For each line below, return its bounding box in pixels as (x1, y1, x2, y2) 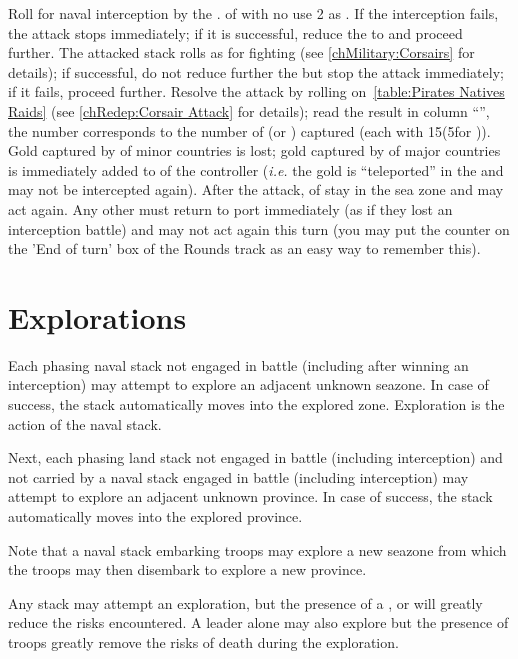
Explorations (8, 296, 187, 337)
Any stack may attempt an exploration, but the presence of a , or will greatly (8, 592, 483, 613)
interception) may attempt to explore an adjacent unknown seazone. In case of (8, 374, 489, 395)
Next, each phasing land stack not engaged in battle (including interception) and (8, 447, 503, 468)
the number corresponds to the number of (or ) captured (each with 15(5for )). (8, 120, 491, 141)
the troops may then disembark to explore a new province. (8, 559, 367, 580)
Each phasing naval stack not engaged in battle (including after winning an (8, 354, 469, 375)
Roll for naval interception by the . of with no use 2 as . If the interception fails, (8, 3, 499, 23)
